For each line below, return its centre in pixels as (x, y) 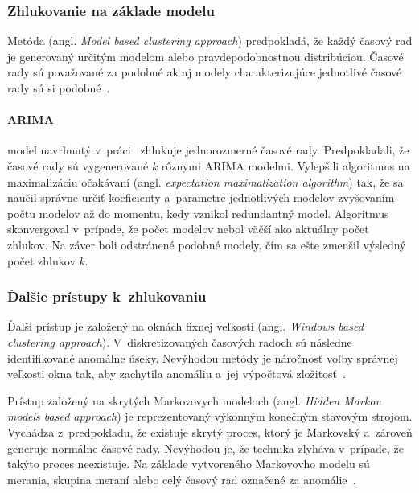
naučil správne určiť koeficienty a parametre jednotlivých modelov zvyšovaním (201, 197)
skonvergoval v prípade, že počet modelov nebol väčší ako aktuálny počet (188, 229)
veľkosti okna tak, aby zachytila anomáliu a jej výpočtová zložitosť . (177, 374)
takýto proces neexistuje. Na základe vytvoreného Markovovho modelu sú (189, 464)
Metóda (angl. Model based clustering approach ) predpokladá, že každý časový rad (210, 41)
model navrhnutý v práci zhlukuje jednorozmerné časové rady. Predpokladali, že (208, 150)
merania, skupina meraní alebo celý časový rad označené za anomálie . (182, 479)
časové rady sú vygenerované (78, 165)
